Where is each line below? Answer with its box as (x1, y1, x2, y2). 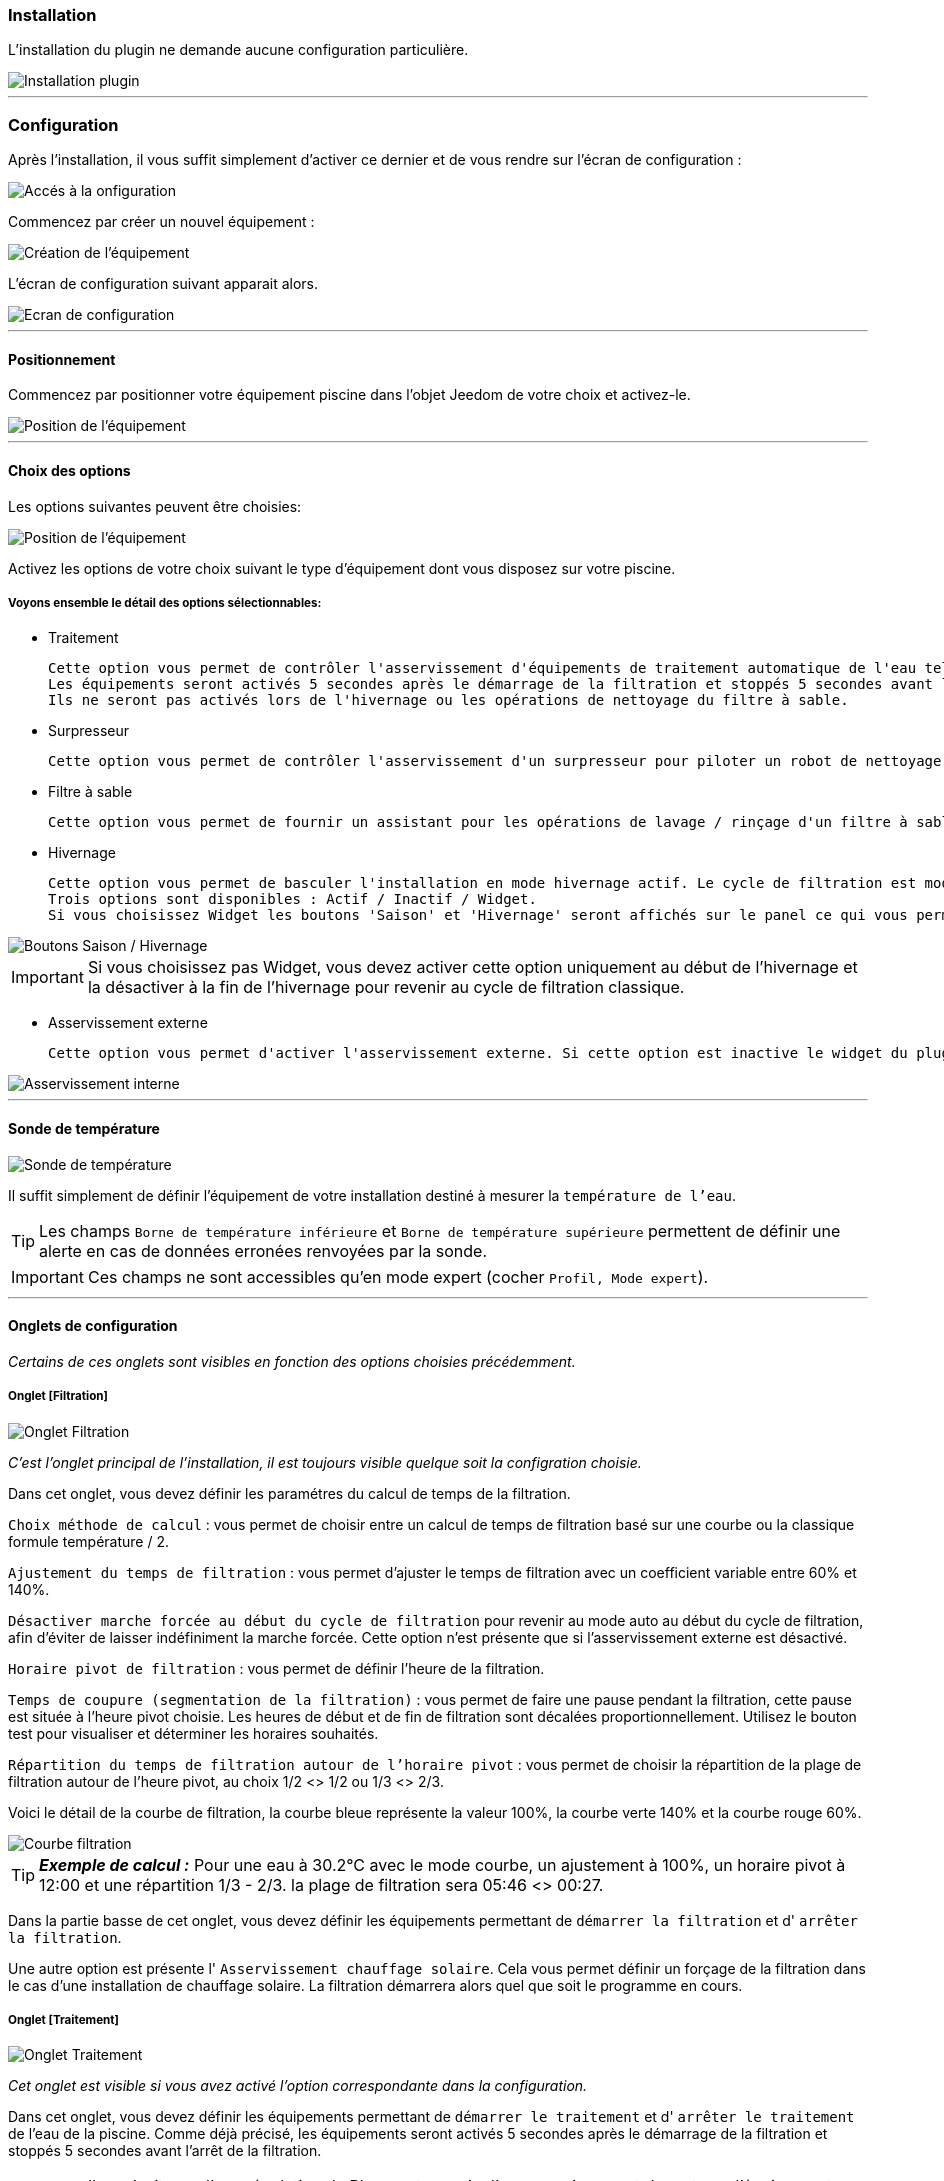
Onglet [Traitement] (8, 2012, 119, 2027)
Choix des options (8, 461, 131, 479)
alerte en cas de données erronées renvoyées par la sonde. (39, 1240, 487, 1261)
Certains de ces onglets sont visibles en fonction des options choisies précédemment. (8, 1352, 576, 1370)
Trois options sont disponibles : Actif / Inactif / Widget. (48, 891, 537, 908)
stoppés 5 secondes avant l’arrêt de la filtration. (8, 2142, 322, 2160)
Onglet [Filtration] (8, 1389, 108, 1404)
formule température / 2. (8, 1532, 169, 1550)
